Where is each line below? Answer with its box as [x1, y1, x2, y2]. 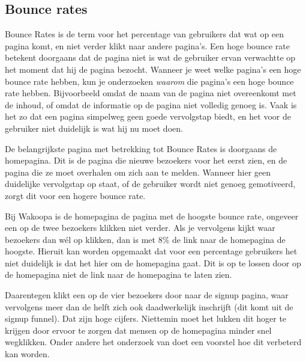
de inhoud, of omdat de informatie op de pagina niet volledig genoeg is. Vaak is [5, 98, 297, 111]
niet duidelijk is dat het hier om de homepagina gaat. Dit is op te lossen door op [5, 256, 301, 269]
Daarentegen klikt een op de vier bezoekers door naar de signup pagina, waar [5, 289, 289, 301]
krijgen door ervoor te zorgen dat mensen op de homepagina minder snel [5, 324, 272, 336]
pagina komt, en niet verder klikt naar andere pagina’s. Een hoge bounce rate [5, 39, 290, 52]
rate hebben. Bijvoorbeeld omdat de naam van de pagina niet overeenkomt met [5, 87, 296, 99]
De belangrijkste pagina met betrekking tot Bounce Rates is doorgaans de [5, 142, 277, 155]
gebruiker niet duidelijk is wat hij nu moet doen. [5, 121, 183, 134]
